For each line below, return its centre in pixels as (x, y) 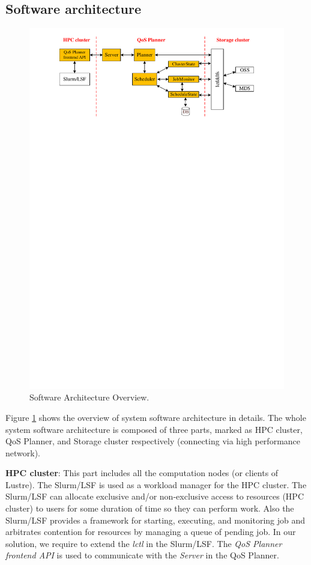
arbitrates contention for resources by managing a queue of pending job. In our (151, 532)
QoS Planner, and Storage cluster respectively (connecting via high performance (153, 441)
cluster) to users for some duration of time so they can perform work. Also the (150, 508)
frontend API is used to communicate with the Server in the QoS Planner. (142, 555)
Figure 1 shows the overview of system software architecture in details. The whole (156, 417)
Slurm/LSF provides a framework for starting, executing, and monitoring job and (155, 520)
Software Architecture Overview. (89, 397)
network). (23, 452)
